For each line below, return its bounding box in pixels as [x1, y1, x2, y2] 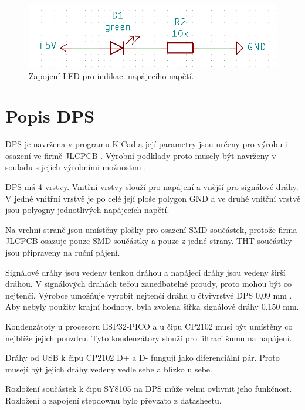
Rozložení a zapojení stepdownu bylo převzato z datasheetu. [5, 394, 222, 406]
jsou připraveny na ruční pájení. [5, 246, 120, 258]
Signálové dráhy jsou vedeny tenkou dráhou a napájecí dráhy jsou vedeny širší [5, 266, 286, 278]
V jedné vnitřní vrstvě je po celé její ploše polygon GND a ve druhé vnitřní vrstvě [5, 192, 301, 204]
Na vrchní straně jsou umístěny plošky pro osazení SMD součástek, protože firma [5, 223, 297, 235]
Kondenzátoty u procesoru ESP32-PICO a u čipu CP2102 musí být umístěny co [5, 320, 293, 332]
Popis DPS [5, 104, 95, 128]
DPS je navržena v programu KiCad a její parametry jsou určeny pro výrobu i [5, 138, 287, 150]
